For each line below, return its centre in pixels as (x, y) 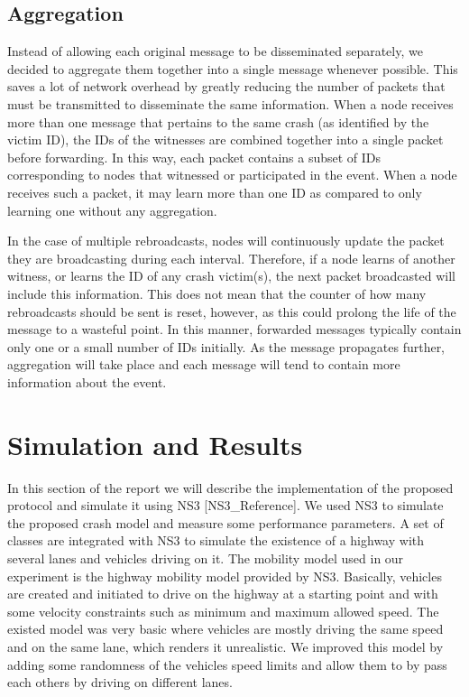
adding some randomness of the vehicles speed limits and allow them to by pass (227, 664)
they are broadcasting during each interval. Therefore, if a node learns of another (231, 258)
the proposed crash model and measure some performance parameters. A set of (225, 522)
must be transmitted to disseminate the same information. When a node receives (230, 103)
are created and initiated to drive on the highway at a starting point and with (223, 594)
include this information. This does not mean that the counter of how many (217, 293)
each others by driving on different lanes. (120, 682)
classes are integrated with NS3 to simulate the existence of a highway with (216, 540)
